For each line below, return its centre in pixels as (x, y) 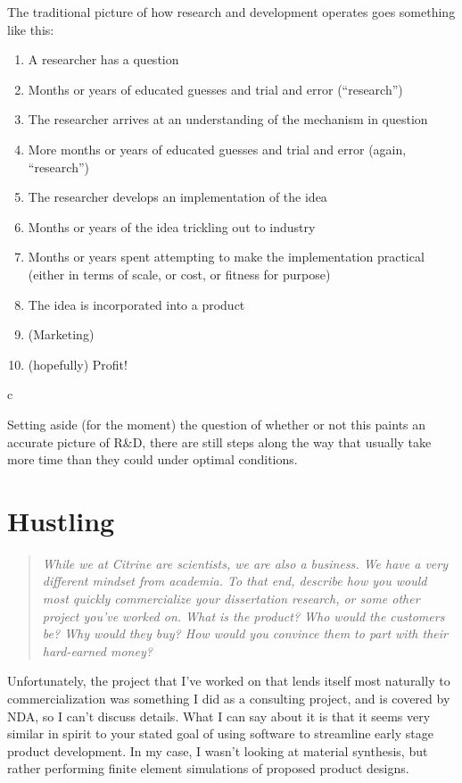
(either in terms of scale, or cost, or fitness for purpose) (179, 274)
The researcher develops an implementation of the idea (177, 197)
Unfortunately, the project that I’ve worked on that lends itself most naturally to (229, 681)
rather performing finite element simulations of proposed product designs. (208, 768)
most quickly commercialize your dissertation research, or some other (231, 598)
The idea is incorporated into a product (136, 304)
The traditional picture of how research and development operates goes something (231, 12)
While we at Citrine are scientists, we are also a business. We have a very (245, 563)
